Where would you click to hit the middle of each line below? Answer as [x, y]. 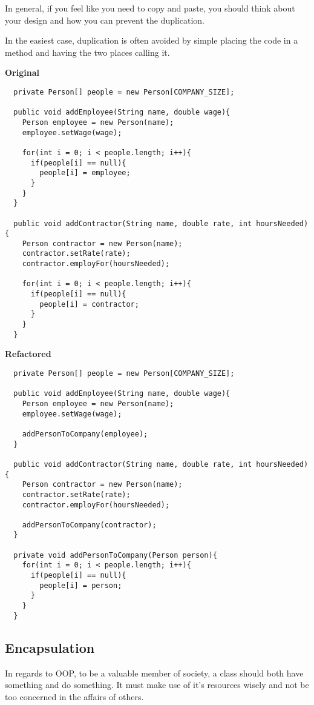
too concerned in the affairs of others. [74, 696]
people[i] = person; [81, 585]
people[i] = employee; [85, 173]
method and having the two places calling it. [87, 52]
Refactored [28, 354]
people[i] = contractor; [89, 304]
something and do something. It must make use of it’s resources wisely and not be [157, 685]
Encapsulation [50, 647]
